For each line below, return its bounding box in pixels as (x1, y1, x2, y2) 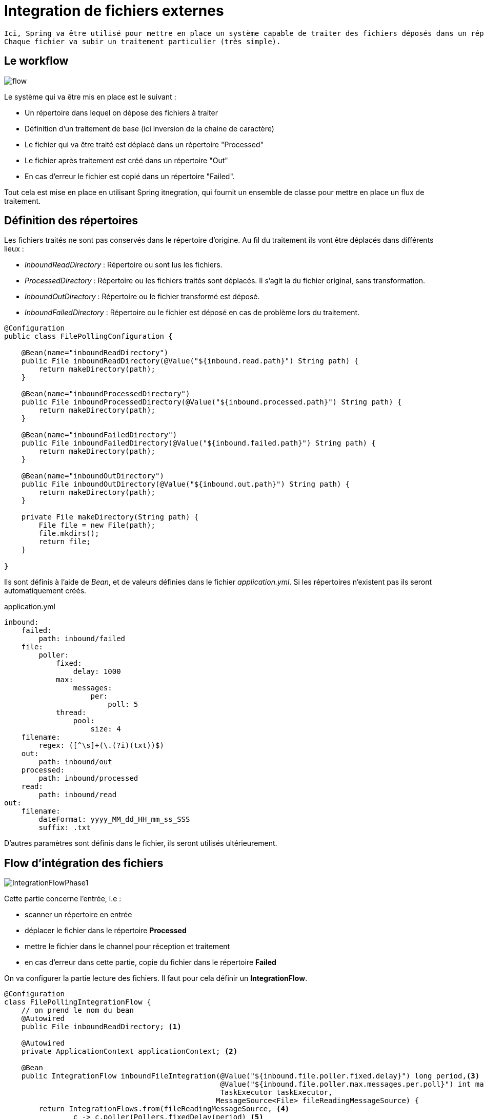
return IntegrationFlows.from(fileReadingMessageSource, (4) (38, 1105, 290, 1113)
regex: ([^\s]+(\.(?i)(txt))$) (38, 741, 164, 750)
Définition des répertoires (4, 214, 138, 227)
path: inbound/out (38, 758, 112, 766)
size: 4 (90, 725, 121, 734)
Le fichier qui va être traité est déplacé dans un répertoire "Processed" (25, 140, 264, 149)
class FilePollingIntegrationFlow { (4, 998, 151, 1007)
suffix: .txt (38, 823, 91, 832)
